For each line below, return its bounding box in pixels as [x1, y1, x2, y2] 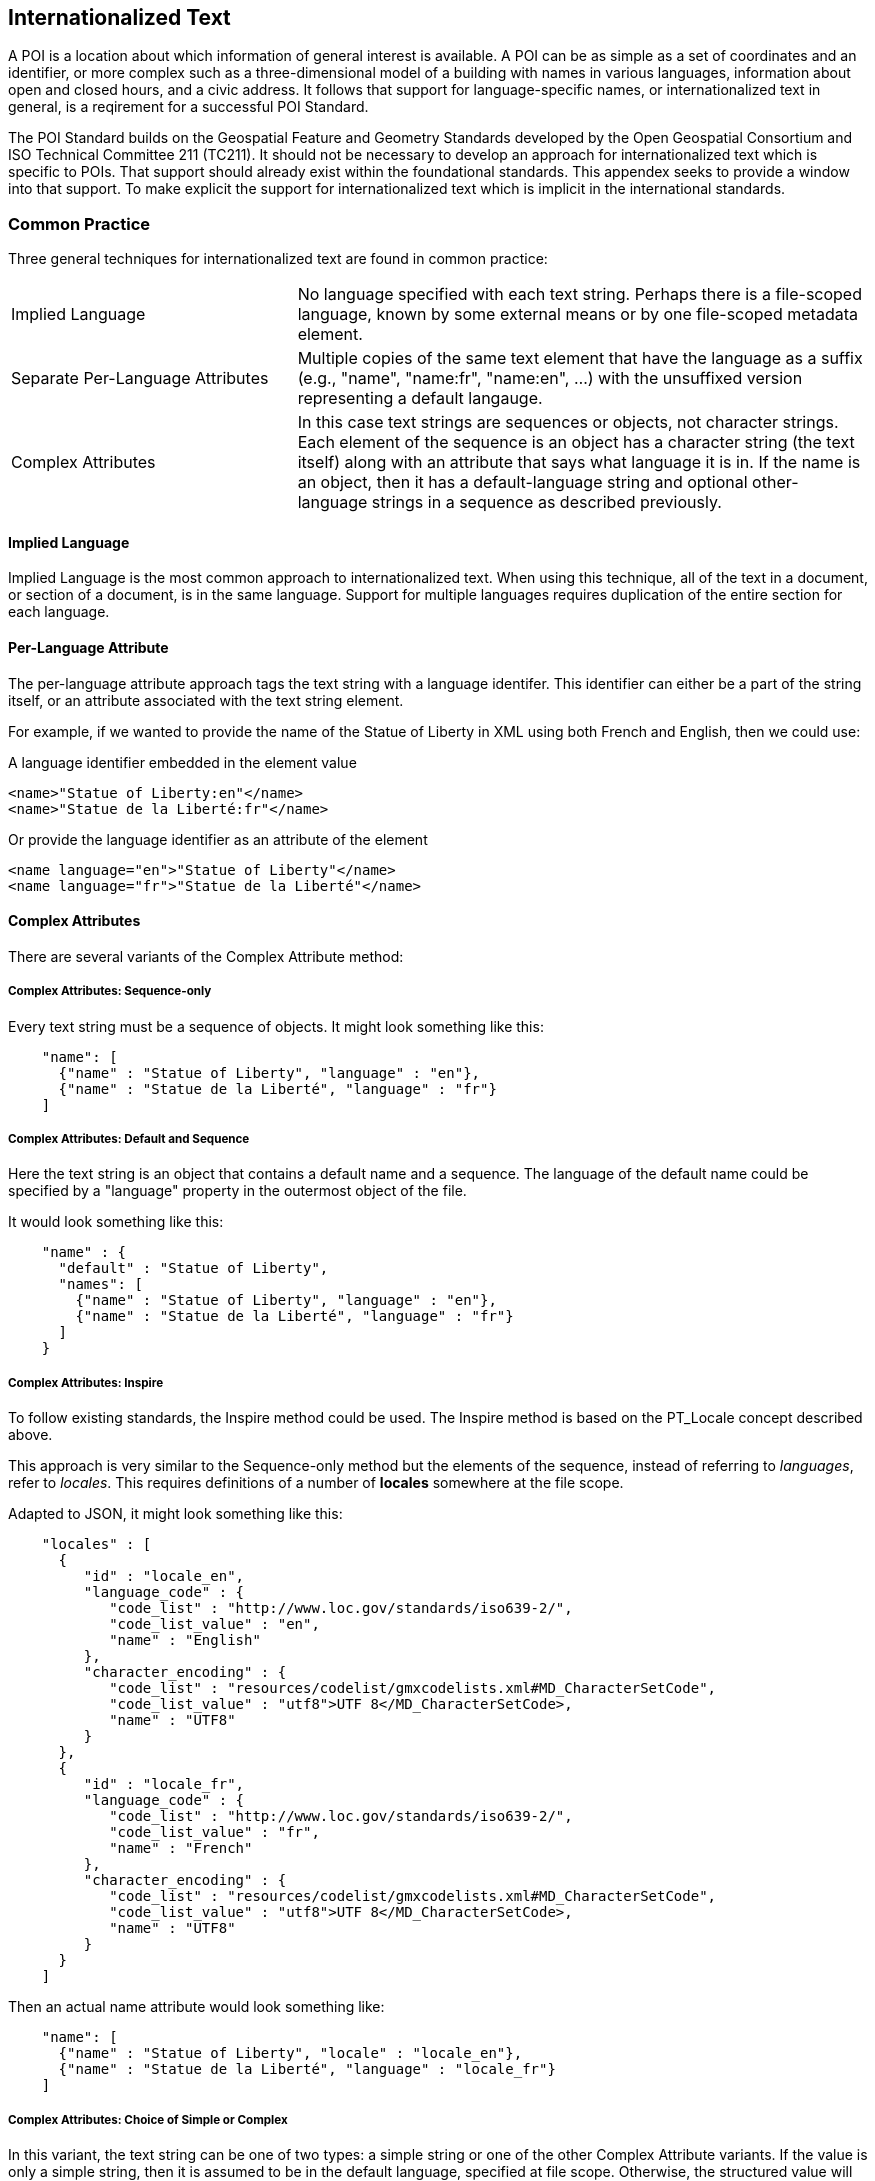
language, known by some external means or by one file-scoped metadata [297, 304, 858, 325]
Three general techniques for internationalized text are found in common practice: [8, 250, 548, 268]
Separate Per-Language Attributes [11, 368, 269, 389]
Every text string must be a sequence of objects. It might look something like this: [8, 1017, 544, 1035]
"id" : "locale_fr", [83, 1776, 245, 1793]
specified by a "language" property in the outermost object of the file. [8, 1182, 467, 1200]
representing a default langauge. [297, 388, 543, 409]
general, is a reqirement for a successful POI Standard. [8, 98, 369, 116]
